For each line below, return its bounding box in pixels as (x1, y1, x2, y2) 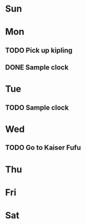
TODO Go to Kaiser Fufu (5, 143, 81, 152)
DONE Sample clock (5, 63, 69, 72)
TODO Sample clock (5, 103, 69, 112)
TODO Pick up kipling (5, 46, 72, 54)
